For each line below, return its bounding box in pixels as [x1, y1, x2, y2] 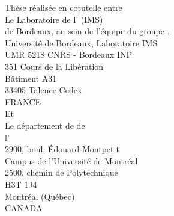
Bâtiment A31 [5, 72, 57, 84]
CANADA [5, 202, 43, 214]
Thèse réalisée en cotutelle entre [5, 1, 122, 13]
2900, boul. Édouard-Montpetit [5, 143, 119, 155]
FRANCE [5, 95, 41, 108]
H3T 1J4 [5, 177, 37, 190]
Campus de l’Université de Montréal [5, 154, 138, 167]
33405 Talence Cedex [5, 84, 82, 96]
